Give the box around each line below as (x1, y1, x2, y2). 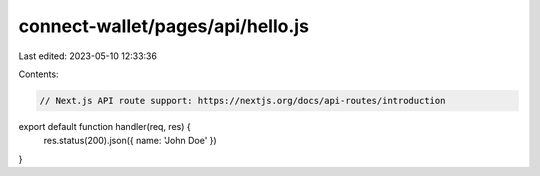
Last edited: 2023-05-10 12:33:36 (18, 50, 157, 62)
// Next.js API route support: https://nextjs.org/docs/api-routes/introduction (39, 95, 446, 106)
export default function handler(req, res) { (18, 120, 191, 132)
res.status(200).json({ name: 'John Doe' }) (43, 135, 217, 147)
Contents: (18, 68, 59, 80)
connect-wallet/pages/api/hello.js (18, 15, 310, 37)
